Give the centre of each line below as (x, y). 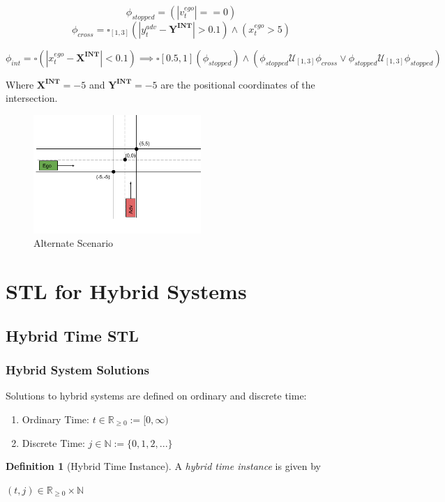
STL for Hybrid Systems (126, 291)
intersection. (32, 98)
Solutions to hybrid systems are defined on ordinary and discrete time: (156, 396)
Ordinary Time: (55, 419)
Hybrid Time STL (72, 335)
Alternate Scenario (74, 243)
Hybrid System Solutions (77, 370)
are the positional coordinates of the (238, 84)
